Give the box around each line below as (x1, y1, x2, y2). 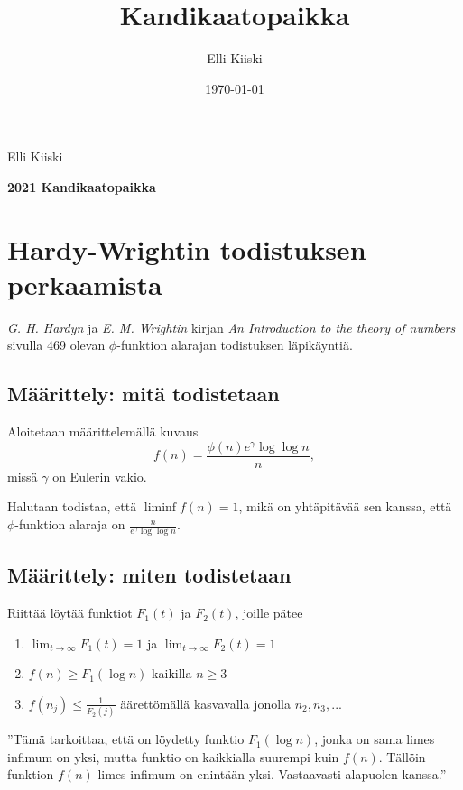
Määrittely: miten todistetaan (7, 561, 292, 589)
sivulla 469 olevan (7, 335, 106, 354)
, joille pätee (235, 603, 303, 622)
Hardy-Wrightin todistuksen (7, 230, 366, 267)
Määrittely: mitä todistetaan (7, 380, 280, 408)
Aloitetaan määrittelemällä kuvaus (7, 422, 199, 441)
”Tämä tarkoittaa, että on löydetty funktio (7, 730, 245, 749)
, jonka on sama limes (314, 730, 435, 749)
